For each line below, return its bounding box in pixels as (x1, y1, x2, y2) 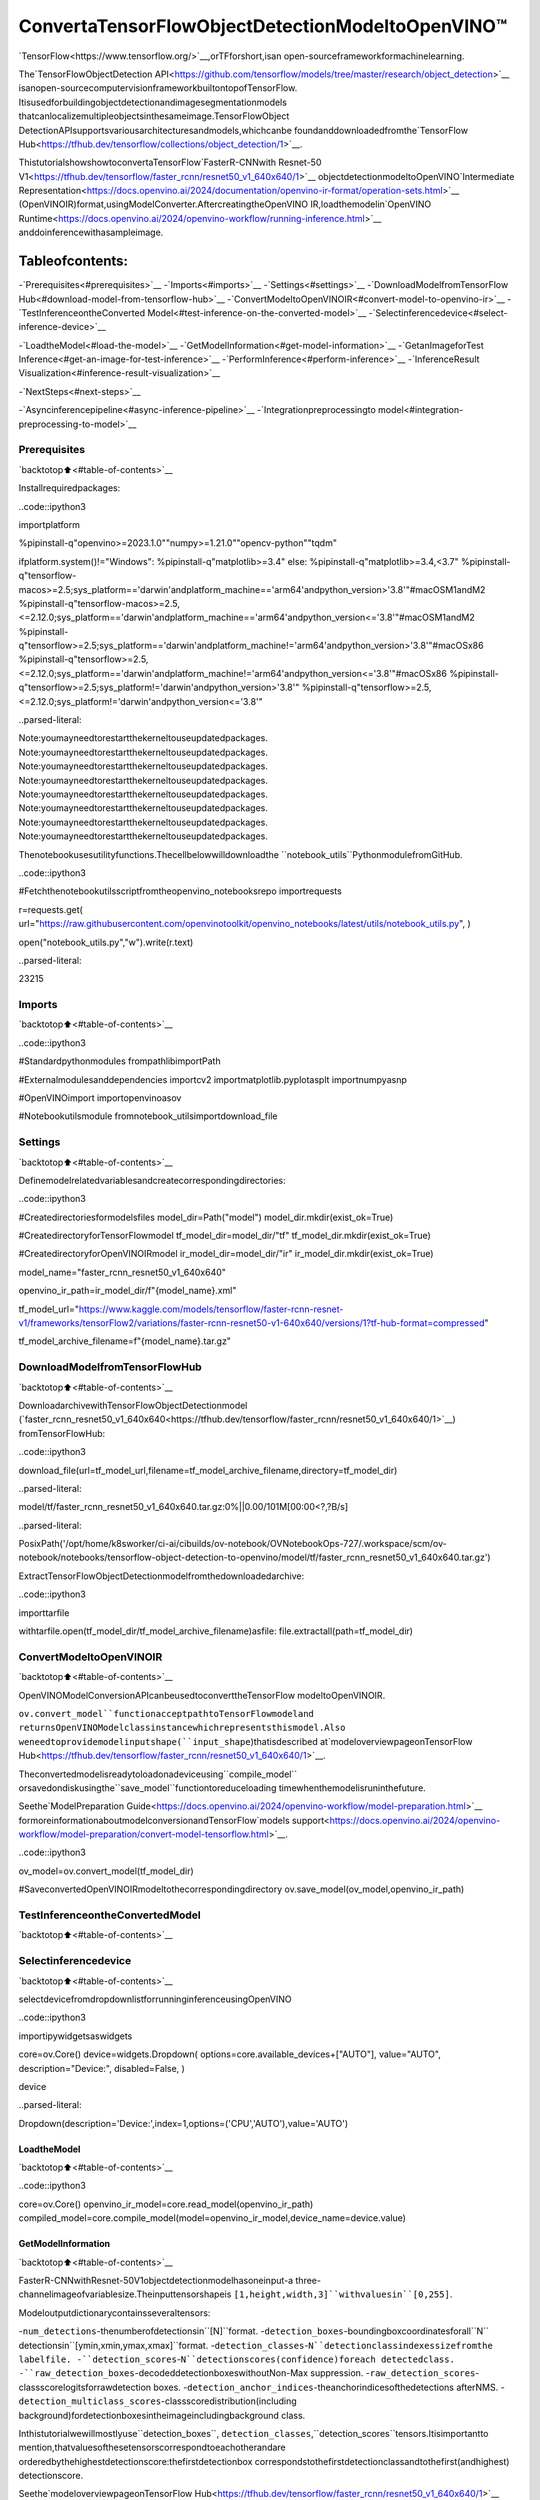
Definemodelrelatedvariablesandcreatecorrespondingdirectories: (18, 1174, 287, 1186)
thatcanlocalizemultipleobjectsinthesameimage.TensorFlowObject (18, 110, 290, 122)
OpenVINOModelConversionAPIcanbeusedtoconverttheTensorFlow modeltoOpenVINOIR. (18, 1689, 386, 1701)
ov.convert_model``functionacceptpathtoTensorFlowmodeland (18, 1708, 315, 1719)
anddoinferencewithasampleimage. (18, 226, 164, 239)
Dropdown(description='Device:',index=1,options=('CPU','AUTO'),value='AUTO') (18, 2117, 349, 2129)
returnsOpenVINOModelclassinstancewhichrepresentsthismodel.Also (18, 1722, 346, 1734)
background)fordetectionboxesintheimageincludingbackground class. (18, 2409, 306, 2421)
